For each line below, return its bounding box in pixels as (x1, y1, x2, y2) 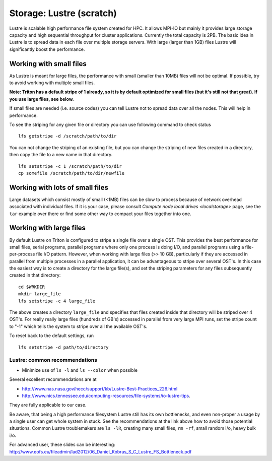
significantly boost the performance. (9, 46, 85, 52)
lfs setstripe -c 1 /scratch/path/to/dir (18, 163, 122, 169)
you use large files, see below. (9, 96, 74, 102)
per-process (9, 251, 35, 257)
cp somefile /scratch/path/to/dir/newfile (18, 170, 125, 176)
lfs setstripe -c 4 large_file (18, 298, 96, 304)
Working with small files (9, 59, 87, 68)
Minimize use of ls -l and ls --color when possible (22, 367, 138, 373)
